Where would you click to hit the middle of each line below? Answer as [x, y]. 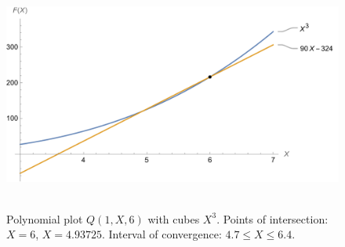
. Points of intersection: [272, 218]
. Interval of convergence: [162, 234]
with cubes [174, 218]
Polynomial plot [45, 218]
